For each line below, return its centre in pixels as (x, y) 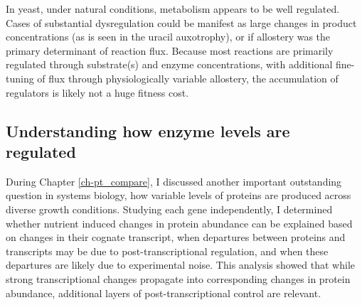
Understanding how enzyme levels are (148, 130)
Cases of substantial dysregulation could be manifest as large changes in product (181, 22)
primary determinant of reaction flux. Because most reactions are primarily (170, 50)
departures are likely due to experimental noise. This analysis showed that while (180, 265)
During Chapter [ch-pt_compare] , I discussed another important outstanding (174, 181)
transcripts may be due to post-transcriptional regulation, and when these (167, 251)
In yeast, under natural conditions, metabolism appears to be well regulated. (173, 9)
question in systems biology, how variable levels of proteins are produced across (179, 195)
